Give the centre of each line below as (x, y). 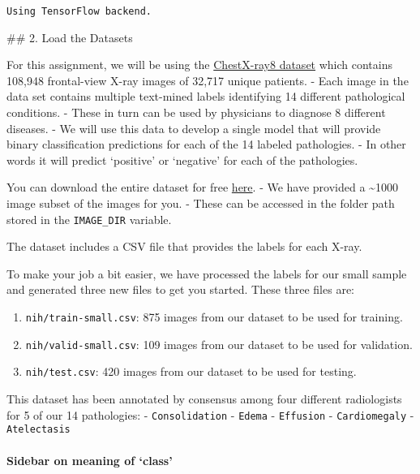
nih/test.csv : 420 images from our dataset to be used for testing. (191, 371)
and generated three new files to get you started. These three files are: (181, 289)
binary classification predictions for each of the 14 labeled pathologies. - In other (206, 144)
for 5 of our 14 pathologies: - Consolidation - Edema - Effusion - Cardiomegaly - (210, 414)
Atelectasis (39, 430)
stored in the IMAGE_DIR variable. (89, 219)
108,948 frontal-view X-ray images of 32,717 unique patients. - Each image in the (208, 80)
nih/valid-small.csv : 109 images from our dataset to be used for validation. (219, 344)
